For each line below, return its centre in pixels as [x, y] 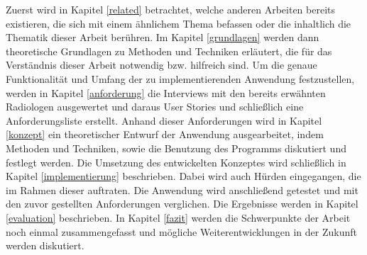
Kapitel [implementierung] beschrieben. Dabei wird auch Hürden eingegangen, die [183, 176]
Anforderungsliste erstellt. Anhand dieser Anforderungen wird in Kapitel [164, 120]
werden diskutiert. [45, 245]
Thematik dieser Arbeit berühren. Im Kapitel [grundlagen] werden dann [163, 37]
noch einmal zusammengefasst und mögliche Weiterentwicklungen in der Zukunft [181, 231]
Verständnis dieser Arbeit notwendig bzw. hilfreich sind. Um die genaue [161, 65]
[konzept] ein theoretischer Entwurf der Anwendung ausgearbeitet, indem [165, 134]
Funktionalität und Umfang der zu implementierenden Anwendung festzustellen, [180, 78]
